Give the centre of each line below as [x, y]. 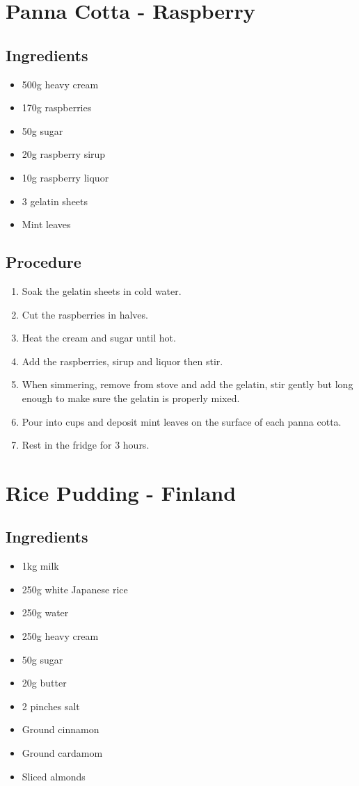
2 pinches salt [51, 706]
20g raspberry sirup [64, 154]
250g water [45, 612]
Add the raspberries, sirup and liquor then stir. [122, 361]
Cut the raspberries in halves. [85, 314]
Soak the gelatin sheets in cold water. [102, 290]
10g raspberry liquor [65, 177]
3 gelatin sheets [55, 201]
